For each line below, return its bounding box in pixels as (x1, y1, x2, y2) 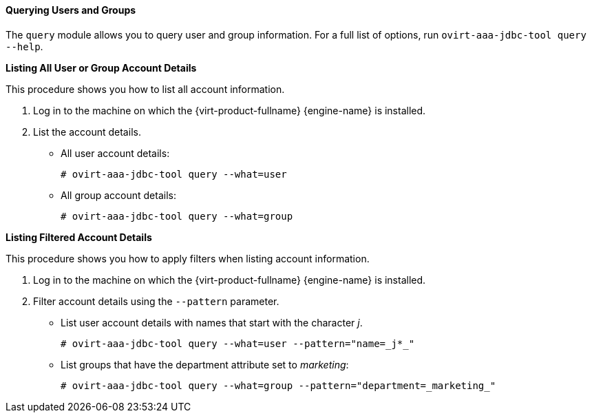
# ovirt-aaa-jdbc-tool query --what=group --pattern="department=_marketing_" (61, 379, 496, 391)
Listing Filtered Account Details (6, 231, 152, 243)
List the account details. (33, 125, 141, 138)
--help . (6, 40, 43, 52)
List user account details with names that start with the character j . (61, 316, 363, 328)
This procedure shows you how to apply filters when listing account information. (6, 252, 370, 264)
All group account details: (61, 189, 176, 201)
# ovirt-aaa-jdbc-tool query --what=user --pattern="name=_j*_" (61, 337, 415, 349)
